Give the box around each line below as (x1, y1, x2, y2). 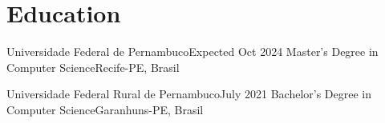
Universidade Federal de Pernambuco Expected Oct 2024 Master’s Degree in (6, 43, 379, 60)
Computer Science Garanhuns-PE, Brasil (6, 101, 204, 117)
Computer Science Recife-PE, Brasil (6, 58, 180, 75)
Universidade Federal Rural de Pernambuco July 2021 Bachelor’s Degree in (6, 85, 372, 102)
